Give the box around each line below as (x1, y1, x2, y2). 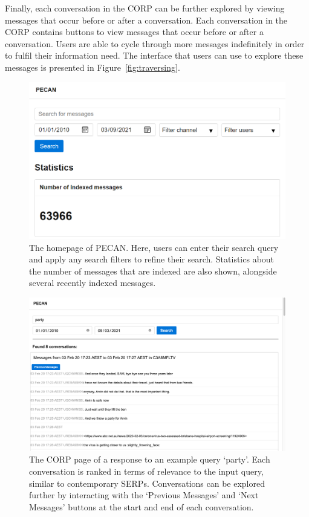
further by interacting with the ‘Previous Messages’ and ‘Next (29, 489, 259, 501)
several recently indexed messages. (29, 276, 156, 289)
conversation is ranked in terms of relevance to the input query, (29, 464, 264, 477)
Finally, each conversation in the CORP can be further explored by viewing (5, 2, 285, 14)
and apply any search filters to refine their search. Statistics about (29, 253, 275, 265)
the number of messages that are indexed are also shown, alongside (29, 264, 277, 277)
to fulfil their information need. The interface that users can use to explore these (5, 49, 304, 62)
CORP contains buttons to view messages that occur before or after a (5, 25, 264, 38)
